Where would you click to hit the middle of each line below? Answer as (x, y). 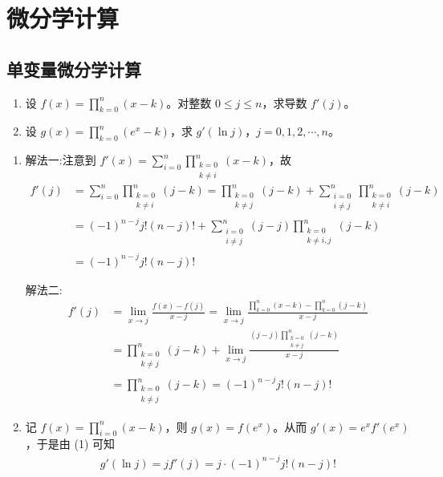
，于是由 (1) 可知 (70, 444)
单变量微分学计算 (74, 69)
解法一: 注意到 (61, 160)
